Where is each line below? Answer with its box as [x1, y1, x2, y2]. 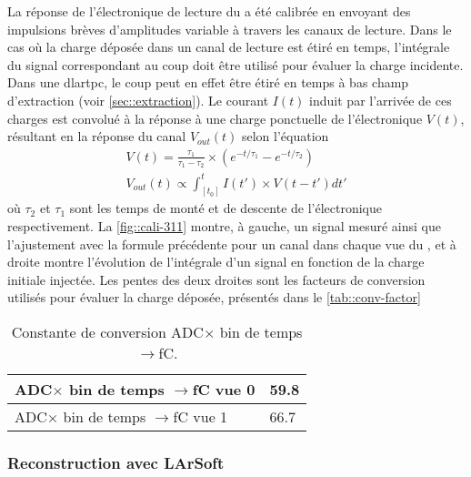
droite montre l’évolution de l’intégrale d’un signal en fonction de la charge [7, 252, 425, 271]
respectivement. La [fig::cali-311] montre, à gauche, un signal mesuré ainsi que [7, 217, 441, 235]
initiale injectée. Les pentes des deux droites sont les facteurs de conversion [7, 269, 426, 289]
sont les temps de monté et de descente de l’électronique [69, 198, 383, 218]
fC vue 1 [173, 405, 228, 427]
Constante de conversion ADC [11, 320, 204, 342]
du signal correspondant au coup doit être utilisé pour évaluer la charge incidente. [7, 55, 464, 74]
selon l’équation [241, 127, 329, 146]
